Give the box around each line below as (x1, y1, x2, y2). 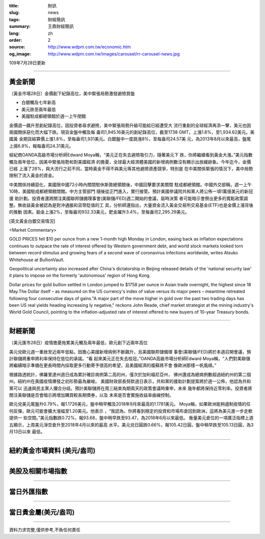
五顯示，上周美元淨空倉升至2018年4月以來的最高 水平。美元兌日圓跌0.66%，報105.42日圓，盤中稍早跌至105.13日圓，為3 (9, 422, 254, 428)
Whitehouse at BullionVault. (9, 257, 65, 263)
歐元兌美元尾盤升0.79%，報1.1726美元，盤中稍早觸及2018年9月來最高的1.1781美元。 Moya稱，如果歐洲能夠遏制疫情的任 (9, 401, 251, 407)
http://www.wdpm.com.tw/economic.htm (48, 44, 131, 50)
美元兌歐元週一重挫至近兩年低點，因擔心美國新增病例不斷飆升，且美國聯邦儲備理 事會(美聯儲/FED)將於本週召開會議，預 (9, 349, 251, 354)
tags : (9, 16, 20, 22)
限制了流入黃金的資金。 (9, 172, 56, 179)
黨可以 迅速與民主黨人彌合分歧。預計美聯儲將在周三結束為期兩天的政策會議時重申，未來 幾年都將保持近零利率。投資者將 (9, 385, 252, 391)
